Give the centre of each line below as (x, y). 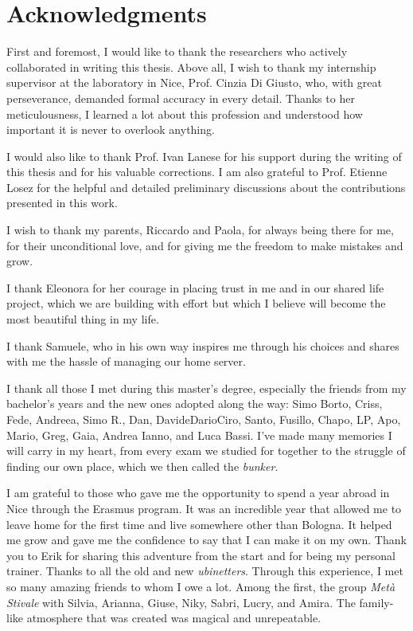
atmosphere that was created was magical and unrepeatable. (174, 618)
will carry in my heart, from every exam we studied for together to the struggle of (206, 451)
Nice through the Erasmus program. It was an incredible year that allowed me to (204, 508)
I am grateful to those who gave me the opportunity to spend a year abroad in (198, 493)
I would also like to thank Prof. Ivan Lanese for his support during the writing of (204, 156)
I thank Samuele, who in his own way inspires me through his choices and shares (203, 345)
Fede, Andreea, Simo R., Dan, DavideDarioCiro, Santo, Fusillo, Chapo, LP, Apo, (204, 419)
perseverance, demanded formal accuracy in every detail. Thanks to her (181, 98)
